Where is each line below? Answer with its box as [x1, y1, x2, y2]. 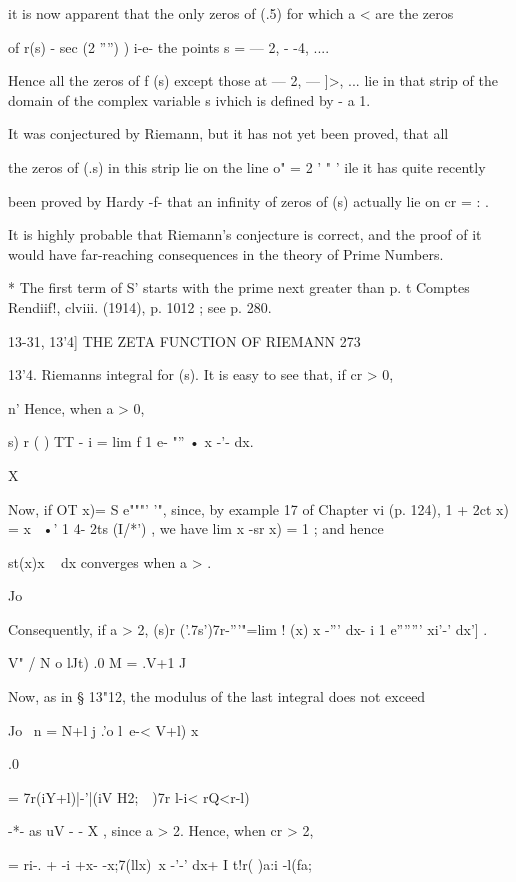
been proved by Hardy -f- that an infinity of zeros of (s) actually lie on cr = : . [8, 190, 489, 211]
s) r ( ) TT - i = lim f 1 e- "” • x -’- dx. [8, 431, 254, 452]
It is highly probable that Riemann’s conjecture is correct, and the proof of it [8, 224, 482, 245]
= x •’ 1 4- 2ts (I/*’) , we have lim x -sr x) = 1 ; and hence [8, 518, 384, 539]
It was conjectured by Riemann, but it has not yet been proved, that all [8, 123, 449, 144]
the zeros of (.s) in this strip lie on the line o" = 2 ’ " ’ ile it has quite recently [8, 156, 486, 177]
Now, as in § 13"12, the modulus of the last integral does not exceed [8, 686, 426, 707]
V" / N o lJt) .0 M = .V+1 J [8, 652, 187, 673]
